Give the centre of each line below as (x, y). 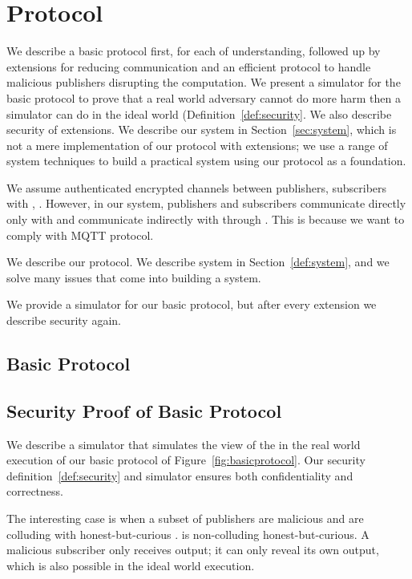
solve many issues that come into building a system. (134, 277)
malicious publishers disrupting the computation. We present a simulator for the (204, 82)
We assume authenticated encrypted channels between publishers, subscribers (197, 187)
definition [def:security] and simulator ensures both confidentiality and (180, 475)
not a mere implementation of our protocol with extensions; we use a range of (197, 145)
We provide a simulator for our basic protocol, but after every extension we (192, 304)
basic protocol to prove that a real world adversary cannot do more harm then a (204, 97)
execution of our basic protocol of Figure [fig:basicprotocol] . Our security (186, 460)
